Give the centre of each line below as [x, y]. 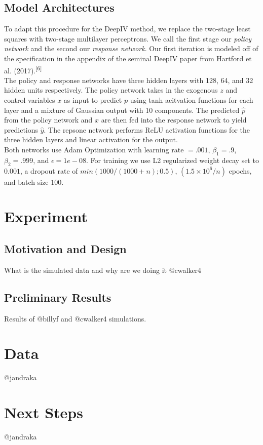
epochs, [240, 170]
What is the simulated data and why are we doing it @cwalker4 [103, 270]
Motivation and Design [65, 248]
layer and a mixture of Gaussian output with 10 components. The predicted [122, 110]
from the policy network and [48, 120]
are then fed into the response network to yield [174, 120]
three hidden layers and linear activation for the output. [91, 139]
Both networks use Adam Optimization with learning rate [94, 149]
